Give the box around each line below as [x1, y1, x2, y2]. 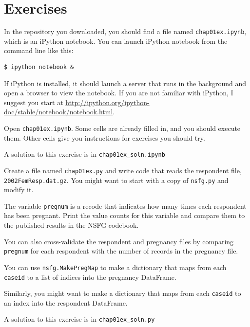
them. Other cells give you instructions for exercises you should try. [4, 132, 205, 143]
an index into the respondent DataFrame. [4, 297, 128, 308]
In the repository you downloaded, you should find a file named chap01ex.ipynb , [4, 26, 247, 36]
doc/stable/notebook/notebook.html [4, 107, 113, 117]
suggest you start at [4, 97, 63, 107]
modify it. [4, 184, 34, 195]
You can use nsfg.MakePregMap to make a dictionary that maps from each [4, 262, 227, 272]
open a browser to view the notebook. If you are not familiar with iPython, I [4, 88, 233, 98]
